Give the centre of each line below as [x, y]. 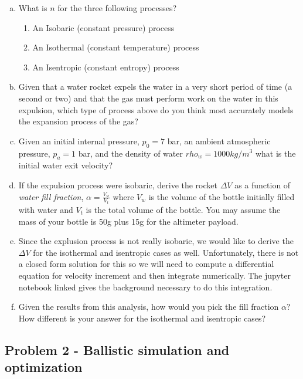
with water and [46, 209]
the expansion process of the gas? [78, 121]
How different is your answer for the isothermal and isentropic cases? [142, 318]
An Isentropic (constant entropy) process [106, 67]
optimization [44, 367]
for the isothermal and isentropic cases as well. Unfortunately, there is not [166, 252]
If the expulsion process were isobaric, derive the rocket [118, 185]
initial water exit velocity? [66, 165]
